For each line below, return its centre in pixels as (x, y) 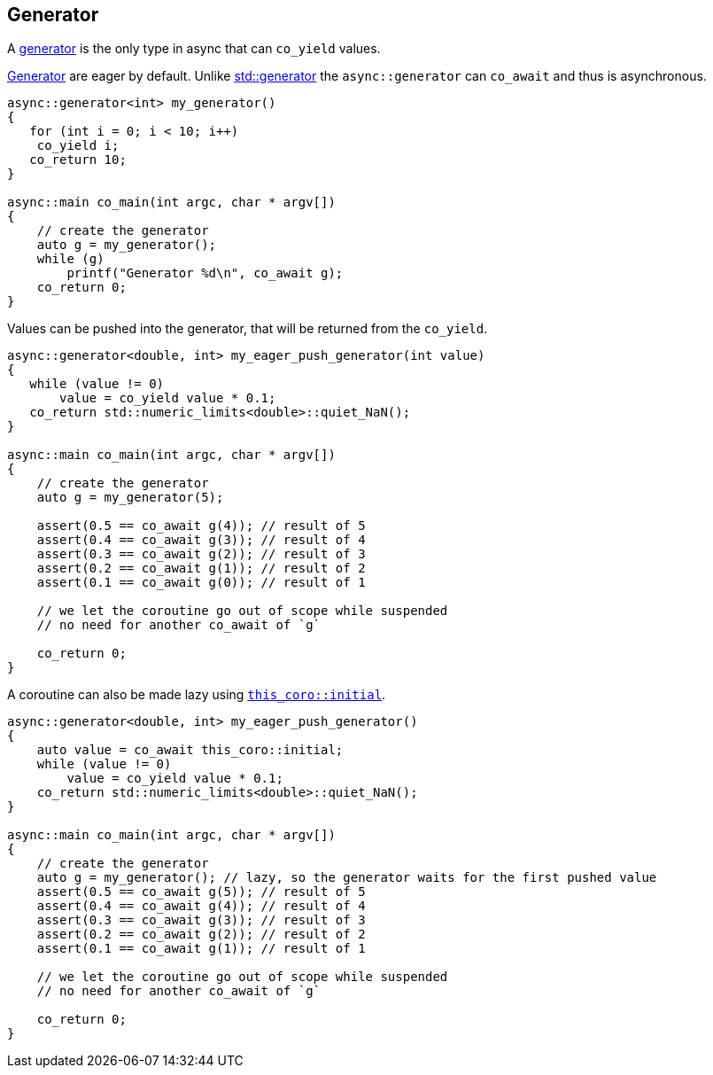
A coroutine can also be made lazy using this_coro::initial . (197, 695)
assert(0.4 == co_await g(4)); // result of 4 (201, 906)
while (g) (70, 259)
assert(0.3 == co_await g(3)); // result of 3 (201, 920)
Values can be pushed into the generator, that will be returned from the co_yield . (248, 329)
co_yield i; (78, 146)
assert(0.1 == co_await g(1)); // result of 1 (201, 949)
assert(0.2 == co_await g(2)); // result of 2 (201, 935)
